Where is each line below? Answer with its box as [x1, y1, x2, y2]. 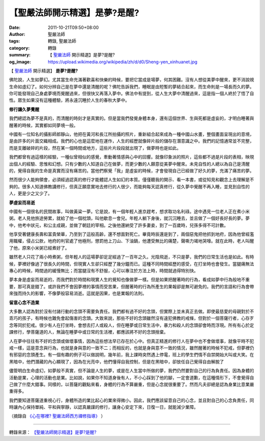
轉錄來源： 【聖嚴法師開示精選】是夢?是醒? [9, 429, 97, 435]
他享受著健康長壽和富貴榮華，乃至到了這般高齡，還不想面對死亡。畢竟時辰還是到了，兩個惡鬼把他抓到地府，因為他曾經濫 [9, 231, 254, 237]
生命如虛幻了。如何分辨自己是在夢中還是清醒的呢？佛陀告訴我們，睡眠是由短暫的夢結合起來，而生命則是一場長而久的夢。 [9, 83, 254, 89]
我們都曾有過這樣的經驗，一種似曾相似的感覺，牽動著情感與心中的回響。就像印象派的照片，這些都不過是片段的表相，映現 [9, 154, 254, 160]
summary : [9, 52, 31, 58]
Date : [9, 25, 21, 30]
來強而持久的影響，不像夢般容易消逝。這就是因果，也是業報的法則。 [9, 290, 147, 296]
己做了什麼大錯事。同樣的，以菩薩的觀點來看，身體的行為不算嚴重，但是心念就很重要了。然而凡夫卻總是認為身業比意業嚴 [9, 381, 254, 387]
